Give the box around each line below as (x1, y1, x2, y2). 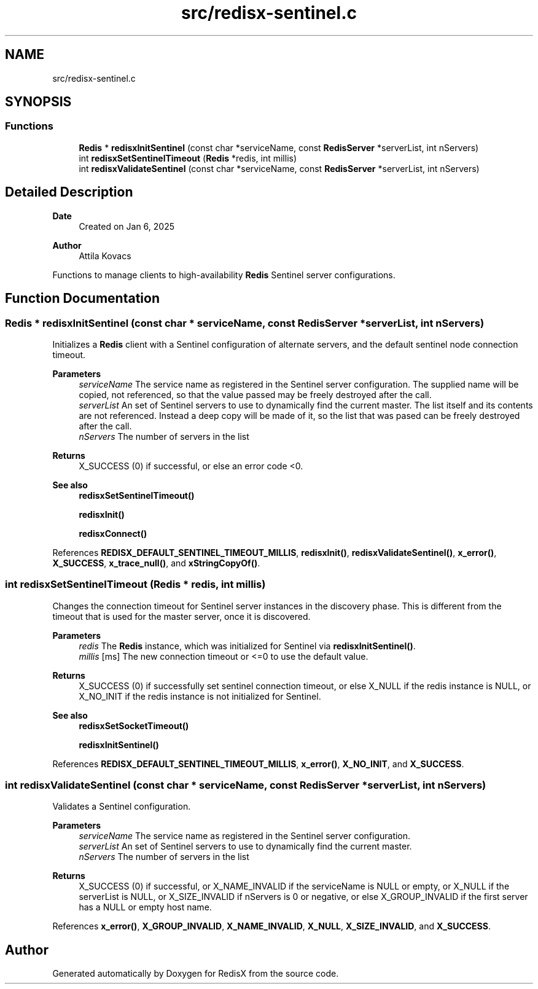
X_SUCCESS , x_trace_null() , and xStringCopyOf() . (52, 557, 260, 568)
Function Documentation (5, 291, 160, 307)
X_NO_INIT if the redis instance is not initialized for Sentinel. (79, 690, 321, 702)
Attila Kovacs (79, 250, 131, 261)
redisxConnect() (79, 528, 147, 539)
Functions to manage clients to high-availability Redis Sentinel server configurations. (52, 269, 396, 280)
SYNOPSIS (5, 94, 72, 110)
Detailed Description (5, 184, 133, 200)
